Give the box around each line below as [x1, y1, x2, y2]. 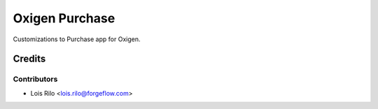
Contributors [13, 74, 58, 84]
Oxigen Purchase [13, 10, 115, 26]
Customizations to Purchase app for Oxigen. [13, 35, 141, 43]
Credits [13, 53, 46, 65]
